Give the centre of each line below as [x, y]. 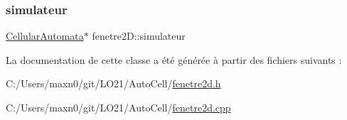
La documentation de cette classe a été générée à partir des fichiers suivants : [174, 59]
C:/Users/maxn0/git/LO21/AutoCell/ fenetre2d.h [113, 83]
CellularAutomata [45, 36]
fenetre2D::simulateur [139, 36]
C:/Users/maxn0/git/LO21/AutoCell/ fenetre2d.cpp [118, 107]
